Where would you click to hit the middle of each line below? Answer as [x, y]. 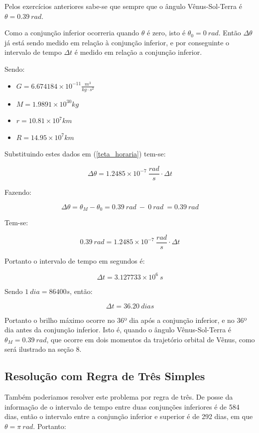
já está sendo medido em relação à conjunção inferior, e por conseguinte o [117, 42]
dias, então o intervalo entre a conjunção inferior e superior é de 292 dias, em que [129, 416]
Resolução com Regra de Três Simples [105, 376]
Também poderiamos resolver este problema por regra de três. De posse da [119, 397]
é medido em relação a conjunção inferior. [138, 52]
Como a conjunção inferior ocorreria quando [72, 33]
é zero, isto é [166, 33]
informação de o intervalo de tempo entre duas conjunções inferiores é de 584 [122, 406]
